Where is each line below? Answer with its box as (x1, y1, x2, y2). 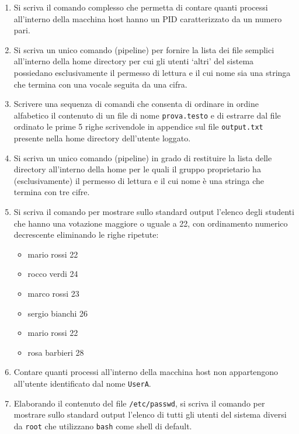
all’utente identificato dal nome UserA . (13, 377, 151, 389)
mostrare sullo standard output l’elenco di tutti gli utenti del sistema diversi (13, 408, 287, 421)
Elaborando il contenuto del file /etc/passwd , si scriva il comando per (13, 397, 265, 409)
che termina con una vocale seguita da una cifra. (13, 78, 187, 90)
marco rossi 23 (27, 287, 79, 299)
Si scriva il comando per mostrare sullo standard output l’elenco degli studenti (13, 206, 294, 218)
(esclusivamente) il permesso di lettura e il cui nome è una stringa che (13, 174, 265, 186)
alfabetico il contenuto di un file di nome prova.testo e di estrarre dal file (13, 109, 281, 121)
